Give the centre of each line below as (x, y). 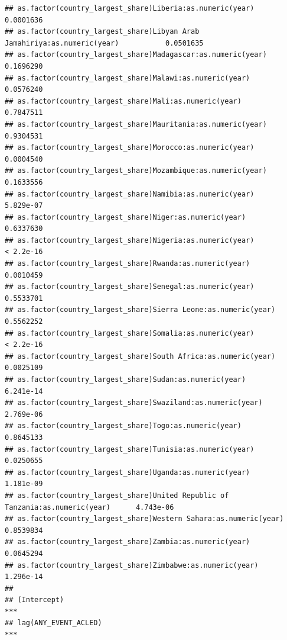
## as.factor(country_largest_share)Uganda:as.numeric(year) (128, 472)
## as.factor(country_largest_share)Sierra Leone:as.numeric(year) (140, 310)
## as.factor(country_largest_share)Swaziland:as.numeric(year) (134, 403)
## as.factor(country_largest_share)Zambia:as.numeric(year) (128, 542)
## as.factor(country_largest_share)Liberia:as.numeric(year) (130, 8)
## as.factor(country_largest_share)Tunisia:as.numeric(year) (130, 449)
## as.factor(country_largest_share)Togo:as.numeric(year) (123, 426)
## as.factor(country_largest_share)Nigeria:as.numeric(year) (130, 240)
